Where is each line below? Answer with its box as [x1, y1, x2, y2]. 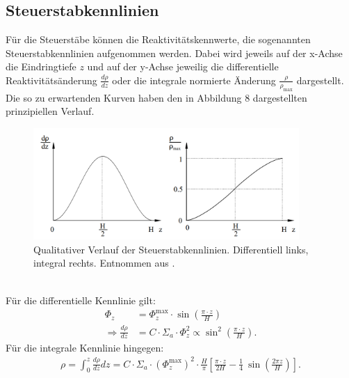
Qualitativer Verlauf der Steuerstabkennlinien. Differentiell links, [33, 242, 309, 256]
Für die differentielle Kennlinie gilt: [6, 292, 156, 307]
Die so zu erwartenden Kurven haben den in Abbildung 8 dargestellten [6, 90, 307, 104]
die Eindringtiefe [6, 59, 76, 74]
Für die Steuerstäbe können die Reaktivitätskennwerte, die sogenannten [6, 32, 311, 47]
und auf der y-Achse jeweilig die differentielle [87, 59, 279, 74]
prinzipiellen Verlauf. [6, 104, 95, 118]
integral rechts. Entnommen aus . [33, 255, 175, 270]
